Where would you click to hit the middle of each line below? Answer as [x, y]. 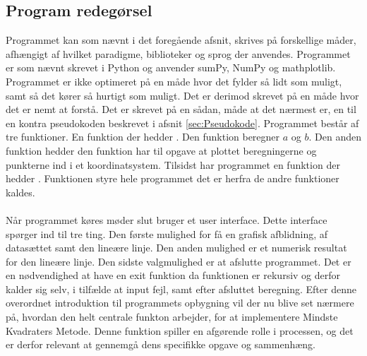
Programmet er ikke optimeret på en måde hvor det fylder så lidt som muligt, [174, 81]
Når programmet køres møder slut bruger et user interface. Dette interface [167, 219]
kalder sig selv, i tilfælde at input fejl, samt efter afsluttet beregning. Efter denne [181, 289]
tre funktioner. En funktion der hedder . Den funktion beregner [143, 137]
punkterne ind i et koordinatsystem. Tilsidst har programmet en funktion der [173, 164]
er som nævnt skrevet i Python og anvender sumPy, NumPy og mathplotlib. [171, 67]
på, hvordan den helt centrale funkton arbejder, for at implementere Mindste [172, 317]
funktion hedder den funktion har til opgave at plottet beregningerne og [161, 150]
